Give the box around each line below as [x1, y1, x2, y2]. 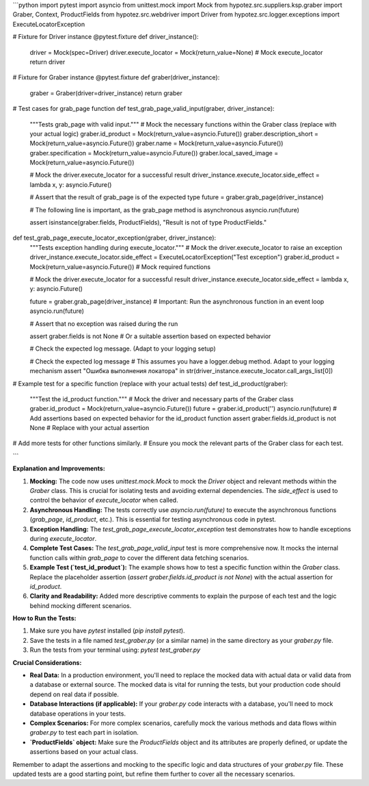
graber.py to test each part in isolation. [29, 728, 139, 737]
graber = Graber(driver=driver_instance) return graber [29, 89, 182, 97]
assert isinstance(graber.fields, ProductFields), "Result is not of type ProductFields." [29, 218, 266, 227]
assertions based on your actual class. [29, 748, 138, 756]
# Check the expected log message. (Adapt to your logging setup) [29, 344, 217, 353]
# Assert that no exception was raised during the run [29, 319, 178, 328]
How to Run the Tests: [12, 614, 77, 622]
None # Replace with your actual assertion [29, 424, 150, 432]
